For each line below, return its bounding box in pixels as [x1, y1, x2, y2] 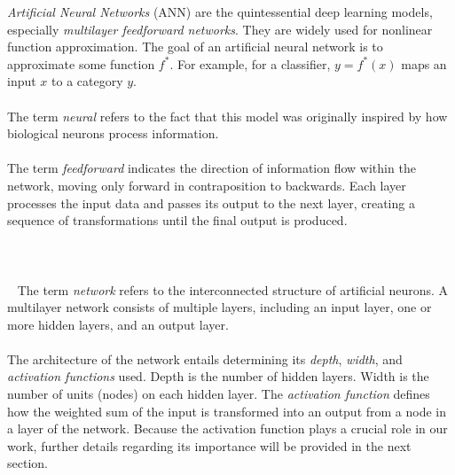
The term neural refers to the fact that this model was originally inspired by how [7, 106, 448, 125]
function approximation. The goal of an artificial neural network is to [7, 37, 383, 56]
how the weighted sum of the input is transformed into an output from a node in [7, 401, 447, 420]
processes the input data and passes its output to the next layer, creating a [7, 193, 415, 212]
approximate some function [7, 54, 155, 73]
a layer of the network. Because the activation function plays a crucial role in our [7, 419, 448, 438]
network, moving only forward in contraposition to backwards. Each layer [7, 175, 406, 194]
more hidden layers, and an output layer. [7, 315, 229, 333]
